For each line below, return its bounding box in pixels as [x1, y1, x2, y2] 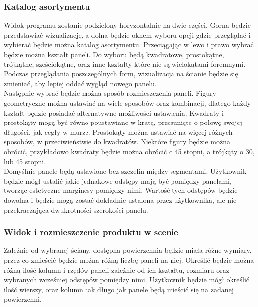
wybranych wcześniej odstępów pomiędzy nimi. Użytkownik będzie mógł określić [4, 274, 250, 285]
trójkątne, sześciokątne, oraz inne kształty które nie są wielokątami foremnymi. [4, 59, 246, 69]
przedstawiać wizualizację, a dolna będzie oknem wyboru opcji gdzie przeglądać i [4, 29, 251, 40]
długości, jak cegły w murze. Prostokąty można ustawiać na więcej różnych [4, 126, 233, 137]
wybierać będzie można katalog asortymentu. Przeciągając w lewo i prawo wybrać [4, 39, 254, 50]
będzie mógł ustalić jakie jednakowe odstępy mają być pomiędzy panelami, [4, 175, 232, 185]
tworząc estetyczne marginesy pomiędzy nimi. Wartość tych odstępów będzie [4, 185, 238, 195]
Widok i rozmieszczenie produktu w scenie [4, 226, 178, 238]
